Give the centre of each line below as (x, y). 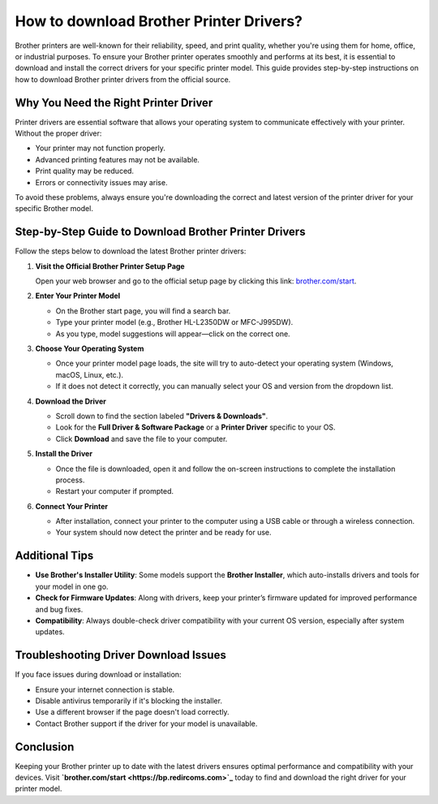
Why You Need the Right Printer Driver (114, 103)
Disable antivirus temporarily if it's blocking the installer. (129, 701)
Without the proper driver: (58, 133)
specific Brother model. (54, 209)
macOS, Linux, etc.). (90, 374)
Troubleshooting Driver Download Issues (120, 655)
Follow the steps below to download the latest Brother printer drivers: (131, 251)
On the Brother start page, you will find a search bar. (143, 311)
